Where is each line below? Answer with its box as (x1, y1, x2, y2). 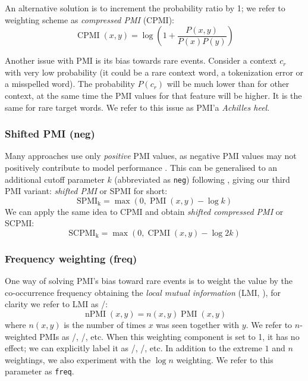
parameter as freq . (5, 365, 74, 377)
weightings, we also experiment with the (5, 353, 151, 366)
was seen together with (156, 318, 240, 330)
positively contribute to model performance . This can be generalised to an (5, 161, 278, 173)
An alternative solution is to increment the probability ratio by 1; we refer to (5, 2, 285, 14)
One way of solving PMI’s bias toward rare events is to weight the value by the (5, 274, 293, 287)
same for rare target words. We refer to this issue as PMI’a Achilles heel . (5, 101, 270, 113)
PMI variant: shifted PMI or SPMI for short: (5, 185, 168, 197)
